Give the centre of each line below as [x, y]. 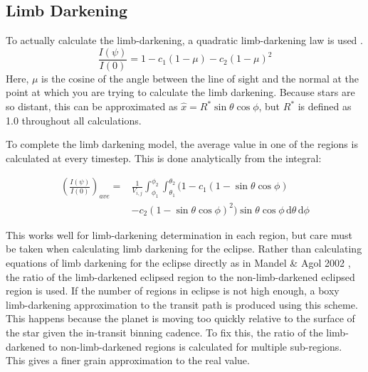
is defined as [325, 106]
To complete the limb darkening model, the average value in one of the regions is [182, 144]
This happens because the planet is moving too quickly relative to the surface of [180, 318]
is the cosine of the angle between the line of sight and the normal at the [200, 78]
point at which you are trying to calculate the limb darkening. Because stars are [180, 92]
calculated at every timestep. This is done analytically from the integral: [164, 158]
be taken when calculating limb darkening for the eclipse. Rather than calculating [184, 249]
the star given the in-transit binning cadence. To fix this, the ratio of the [164, 332]
